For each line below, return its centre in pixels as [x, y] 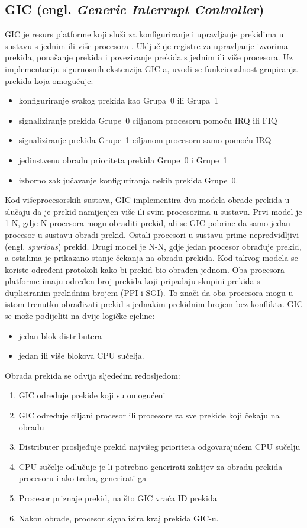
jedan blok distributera [60, 335]
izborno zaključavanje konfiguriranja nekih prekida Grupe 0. [128, 180]
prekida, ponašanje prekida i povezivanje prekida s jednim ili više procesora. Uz [149, 57]
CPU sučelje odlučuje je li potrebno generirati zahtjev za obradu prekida [151, 466]
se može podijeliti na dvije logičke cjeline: [80, 316]
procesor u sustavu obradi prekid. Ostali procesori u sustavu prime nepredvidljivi [152, 234]
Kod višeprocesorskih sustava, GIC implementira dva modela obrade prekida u [147, 200]
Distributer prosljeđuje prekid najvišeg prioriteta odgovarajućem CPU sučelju [159, 447]
